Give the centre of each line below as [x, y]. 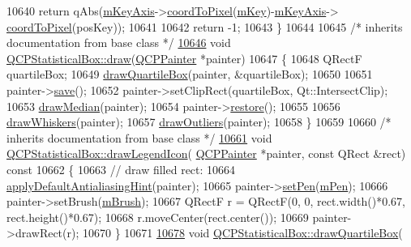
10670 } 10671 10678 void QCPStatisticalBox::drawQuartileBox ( [242, 233]
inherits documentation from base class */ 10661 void [139, 137]
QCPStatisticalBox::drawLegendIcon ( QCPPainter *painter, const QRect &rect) [206, 153]
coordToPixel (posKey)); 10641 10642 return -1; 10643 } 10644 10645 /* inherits [205, 26]
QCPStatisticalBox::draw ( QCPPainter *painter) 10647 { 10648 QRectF [184, 58]
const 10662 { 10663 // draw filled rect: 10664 [121, 169]
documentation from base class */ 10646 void [119, 43]
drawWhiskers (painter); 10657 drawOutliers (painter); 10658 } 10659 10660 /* [199, 122]
